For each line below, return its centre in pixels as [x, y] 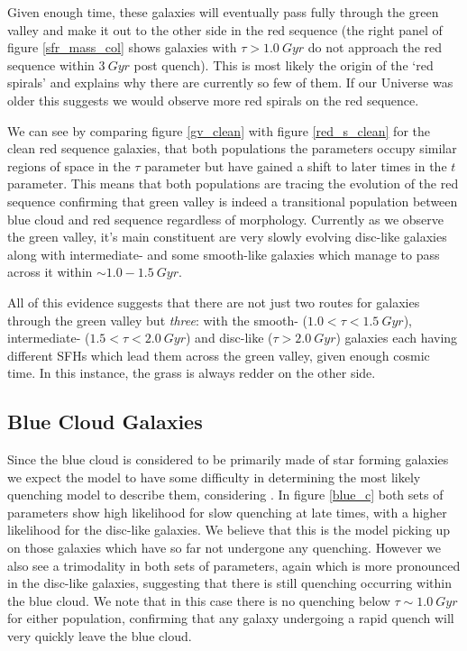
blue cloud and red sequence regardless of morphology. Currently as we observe [226, 219]
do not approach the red [375, 47]
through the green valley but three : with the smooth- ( [158, 320]
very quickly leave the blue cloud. [100, 636]
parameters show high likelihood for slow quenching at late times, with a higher [227, 512]
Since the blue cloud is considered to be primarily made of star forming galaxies [228, 459]
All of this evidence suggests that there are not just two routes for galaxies [214, 302]
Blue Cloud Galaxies [105, 422]
